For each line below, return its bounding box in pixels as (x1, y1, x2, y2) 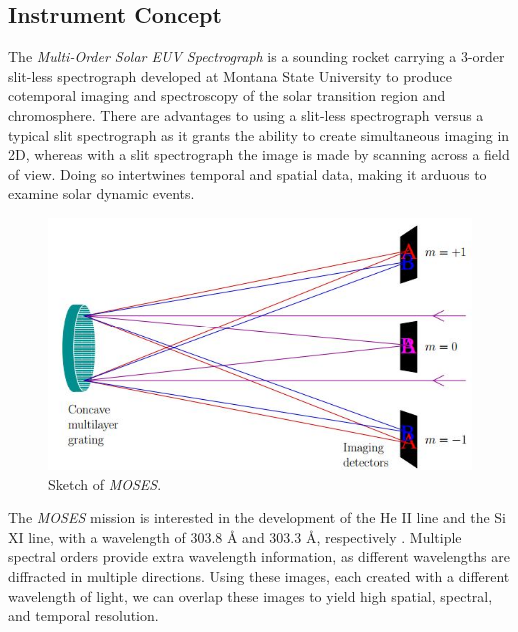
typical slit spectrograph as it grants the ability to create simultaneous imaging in (8, 124, 510, 145)
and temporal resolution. (8, 605, 159, 626)
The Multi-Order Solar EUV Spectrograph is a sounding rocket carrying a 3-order (8, 46, 505, 67)
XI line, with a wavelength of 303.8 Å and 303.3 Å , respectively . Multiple (8, 526, 462, 547)
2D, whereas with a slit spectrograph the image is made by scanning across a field (8, 144, 510, 165)
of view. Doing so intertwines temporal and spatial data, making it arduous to (8, 163, 487, 184)
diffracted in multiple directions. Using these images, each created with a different (8, 566, 510, 587)
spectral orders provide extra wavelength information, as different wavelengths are (8, 546, 510, 567)
